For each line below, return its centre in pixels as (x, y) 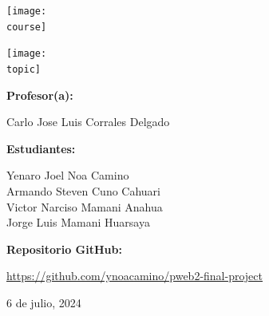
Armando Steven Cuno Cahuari (83, 191)
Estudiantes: (41, 148)
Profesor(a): (40, 95)
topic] (24, 69)
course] (27, 27)
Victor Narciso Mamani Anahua (85, 206)
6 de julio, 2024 (44, 302)
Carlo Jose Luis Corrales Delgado (88, 122)
